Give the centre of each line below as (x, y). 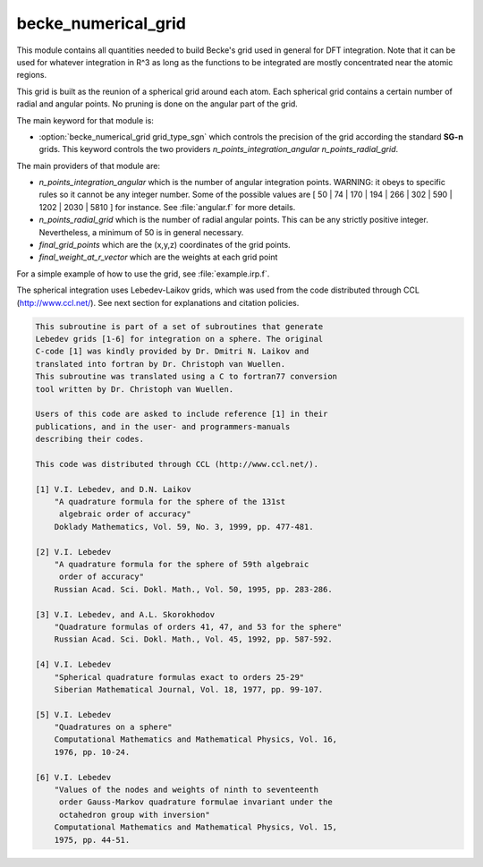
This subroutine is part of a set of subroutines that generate (179, 326)
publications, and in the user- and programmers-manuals (163, 426)
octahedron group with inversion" (134, 815)
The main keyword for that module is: (85, 120)
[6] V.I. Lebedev (73, 777)
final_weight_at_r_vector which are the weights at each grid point (158, 257)
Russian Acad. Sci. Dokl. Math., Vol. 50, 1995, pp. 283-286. (193, 589)
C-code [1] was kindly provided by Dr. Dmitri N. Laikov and (172, 352)
